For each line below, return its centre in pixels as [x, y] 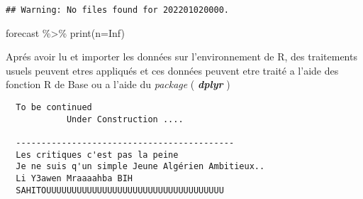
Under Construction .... [125, 119]
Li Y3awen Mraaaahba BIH [74, 178]
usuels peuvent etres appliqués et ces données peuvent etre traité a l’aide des [172, 70]
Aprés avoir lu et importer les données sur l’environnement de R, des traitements [181, 57]
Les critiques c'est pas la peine [97, 155]
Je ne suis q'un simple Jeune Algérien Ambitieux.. [140, 167]
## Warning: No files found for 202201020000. [117, 10]
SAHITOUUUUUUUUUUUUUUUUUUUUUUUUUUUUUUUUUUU [120, 190]
